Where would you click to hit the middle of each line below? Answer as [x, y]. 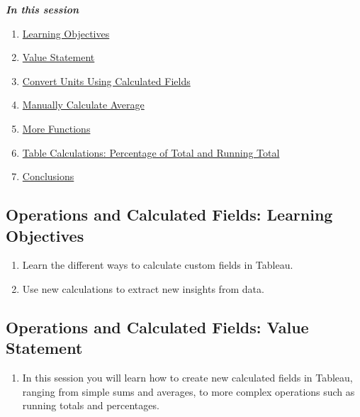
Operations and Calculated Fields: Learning [169, 215]
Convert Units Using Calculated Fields [106, 80]
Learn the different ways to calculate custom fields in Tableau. [158, 265]
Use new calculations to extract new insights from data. [143, 288]
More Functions [56, 128]
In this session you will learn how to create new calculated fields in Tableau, [187, 378]
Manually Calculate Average [83, 105]
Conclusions [48, 176]
